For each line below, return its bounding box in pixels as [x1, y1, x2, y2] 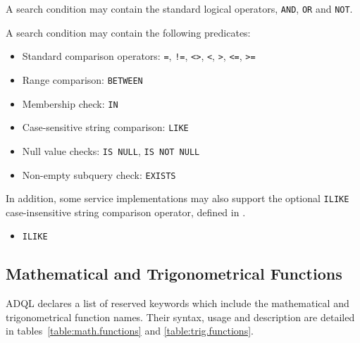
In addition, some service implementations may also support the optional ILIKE [6, 191, 349, 206]
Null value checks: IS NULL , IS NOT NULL [22, 143, 200, 158]
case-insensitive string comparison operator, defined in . [6, 204, 246, 219]
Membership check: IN [22, 96, 118, 111]
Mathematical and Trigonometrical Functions [6, 263, 342, 285]
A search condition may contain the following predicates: [6, 25, 251, 39]
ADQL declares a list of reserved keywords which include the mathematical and [6, 296, 349, 311]
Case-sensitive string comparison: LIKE [22, 120, 189, 135]
